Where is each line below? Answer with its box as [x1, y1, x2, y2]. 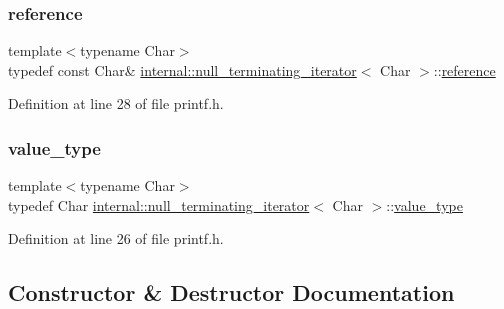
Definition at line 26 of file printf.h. [8, 228, 224, 249]
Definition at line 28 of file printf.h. [8, 93, 224, 114]
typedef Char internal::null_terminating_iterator [8, 194, 310, 215]
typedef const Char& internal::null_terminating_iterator [8, 59, 357, 80]
